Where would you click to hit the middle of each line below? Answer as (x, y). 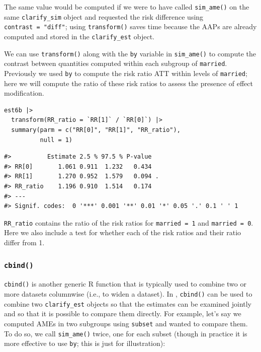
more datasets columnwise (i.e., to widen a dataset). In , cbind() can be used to (128, 294)
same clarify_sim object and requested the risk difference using (104, 16)
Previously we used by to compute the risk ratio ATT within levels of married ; (126, 73)
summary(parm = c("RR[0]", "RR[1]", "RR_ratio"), (96, 130)
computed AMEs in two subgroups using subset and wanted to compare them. (126, 323)
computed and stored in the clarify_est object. (79, 36)
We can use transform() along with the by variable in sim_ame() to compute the (130, 53)
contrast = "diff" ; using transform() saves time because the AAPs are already (130, 26)
